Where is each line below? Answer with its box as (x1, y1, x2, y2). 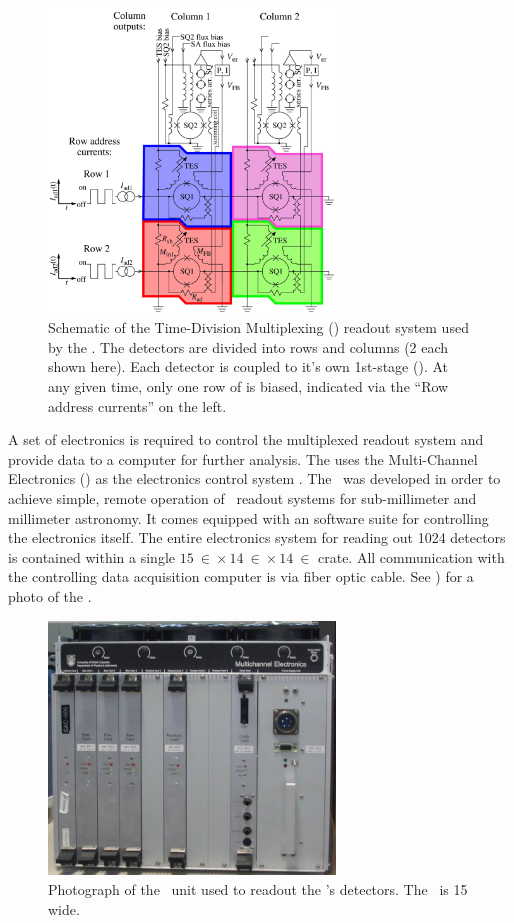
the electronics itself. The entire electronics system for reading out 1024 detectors (8, 527, 506, 548)
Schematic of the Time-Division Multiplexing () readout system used (48, 317, 469, 338)
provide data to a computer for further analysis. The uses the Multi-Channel (8, 448, 478, 469)
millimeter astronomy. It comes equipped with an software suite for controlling (8, 507, 489, 528)
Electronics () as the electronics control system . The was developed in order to (8, 468, 501, 489)
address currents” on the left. (48, 395, 227, 416)
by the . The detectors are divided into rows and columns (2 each (48, 336, 449, 357)
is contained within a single (8, 546, 175, 567)
